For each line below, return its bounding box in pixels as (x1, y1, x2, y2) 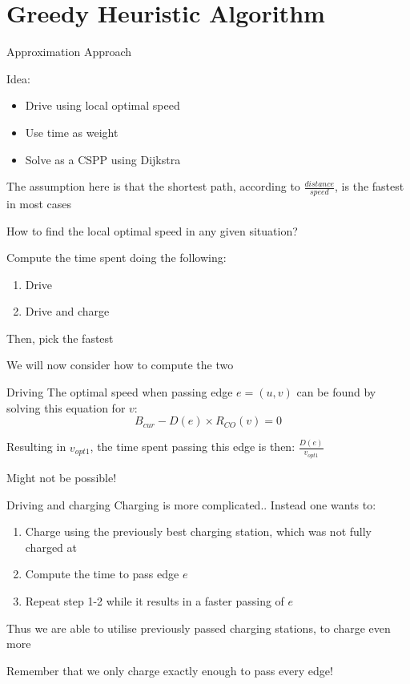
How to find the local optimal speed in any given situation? (6, 222, 298, 239)
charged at (25, 538, 78, 555)
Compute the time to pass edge (25, 565, 179, 582)
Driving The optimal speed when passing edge (6, 384, 233, 400)
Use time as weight (25, 123, 119, 140)
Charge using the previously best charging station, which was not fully (25, 523, 372, 540)
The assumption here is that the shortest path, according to (6, 178, 300, 195)
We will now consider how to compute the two (6, 356, 234, 373)
